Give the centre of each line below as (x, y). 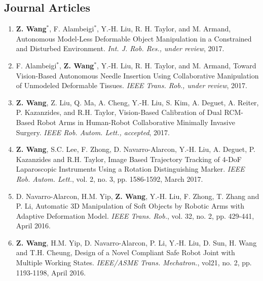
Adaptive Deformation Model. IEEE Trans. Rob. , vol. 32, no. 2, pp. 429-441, (135, 215)
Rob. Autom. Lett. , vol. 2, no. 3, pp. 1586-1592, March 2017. (109, 178)
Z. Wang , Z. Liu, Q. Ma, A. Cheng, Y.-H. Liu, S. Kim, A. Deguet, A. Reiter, (137, 102)
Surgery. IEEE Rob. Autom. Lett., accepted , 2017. (93, 132)
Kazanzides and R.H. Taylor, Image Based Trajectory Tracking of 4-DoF (129, 159)
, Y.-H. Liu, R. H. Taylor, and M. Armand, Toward (177, 65)
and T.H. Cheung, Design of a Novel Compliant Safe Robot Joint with (125, 252)
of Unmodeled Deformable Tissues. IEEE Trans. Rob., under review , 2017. (131, 85)
